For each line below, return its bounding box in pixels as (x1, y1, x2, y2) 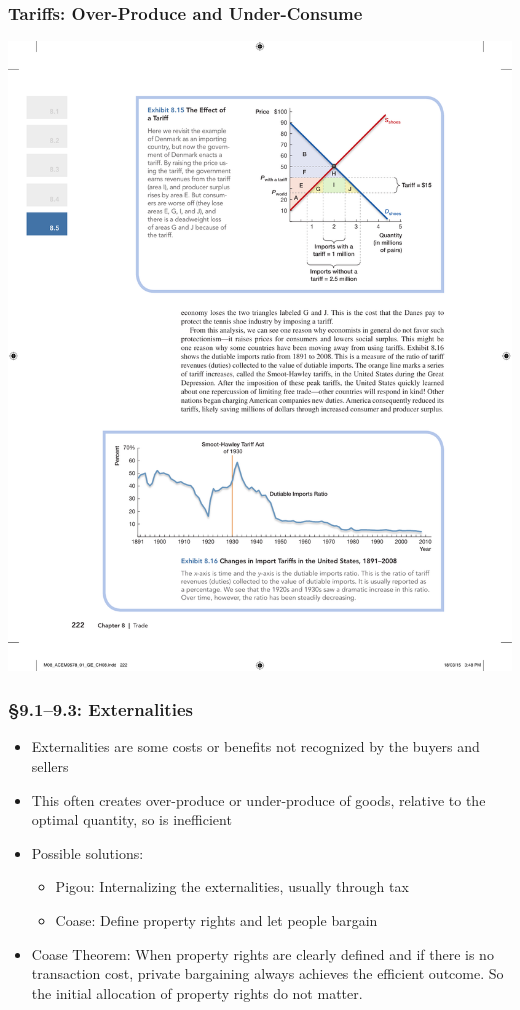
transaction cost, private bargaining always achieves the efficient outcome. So (31, 963, 504, 984)
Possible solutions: (31, 842, 144, 863)
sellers (31, 756, 69, 776)
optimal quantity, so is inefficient (31, 809, 232, 830)
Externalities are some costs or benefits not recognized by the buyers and (31, 736, 480, 757)
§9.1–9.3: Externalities (8, 697, 193, 722)
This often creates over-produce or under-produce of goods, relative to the (31, 789, 486, 810)
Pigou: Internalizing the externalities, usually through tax (55, 876, 409, 897)
